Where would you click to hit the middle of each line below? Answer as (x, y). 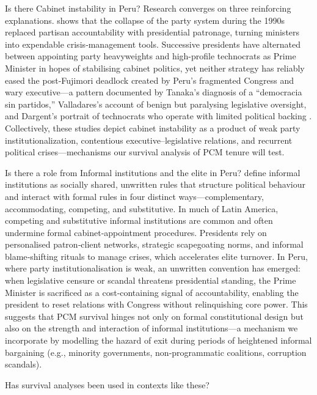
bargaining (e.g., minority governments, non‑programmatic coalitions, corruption (156, 352)
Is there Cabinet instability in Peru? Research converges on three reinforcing (148, 8)
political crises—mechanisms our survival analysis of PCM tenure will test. (145, 152)
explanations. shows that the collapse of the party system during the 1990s (145, 20)
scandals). (24, 364)
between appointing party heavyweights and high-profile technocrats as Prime (151, 56)
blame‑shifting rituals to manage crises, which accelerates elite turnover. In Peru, (156, 256)
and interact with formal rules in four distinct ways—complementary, (134, 196)
